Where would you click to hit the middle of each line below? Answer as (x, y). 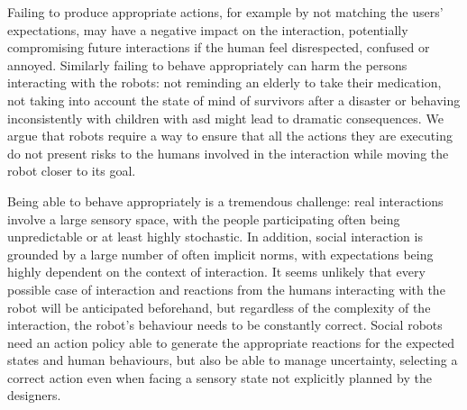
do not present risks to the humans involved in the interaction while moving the (228, 153)
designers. (34, 395)
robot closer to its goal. (72, 171)
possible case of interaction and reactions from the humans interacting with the (226, 289)
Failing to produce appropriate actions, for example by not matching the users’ (225, 12)
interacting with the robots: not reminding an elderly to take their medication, (224, 82)
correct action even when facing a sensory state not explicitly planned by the (220, 377)
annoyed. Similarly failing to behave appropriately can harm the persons (207, 64)
